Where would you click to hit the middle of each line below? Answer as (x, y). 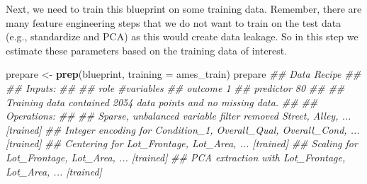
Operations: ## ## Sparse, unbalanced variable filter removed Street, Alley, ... (179, 116)
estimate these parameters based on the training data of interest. (147, 50)
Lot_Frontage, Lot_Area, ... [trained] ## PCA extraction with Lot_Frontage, (176, 157)
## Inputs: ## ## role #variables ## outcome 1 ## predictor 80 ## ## (175, 87)
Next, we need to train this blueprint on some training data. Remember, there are (184, 8)
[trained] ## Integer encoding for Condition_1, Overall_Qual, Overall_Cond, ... (183, 129)
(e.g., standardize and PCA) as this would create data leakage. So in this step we (182, 36)
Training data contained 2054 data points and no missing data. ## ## (162, 102)
